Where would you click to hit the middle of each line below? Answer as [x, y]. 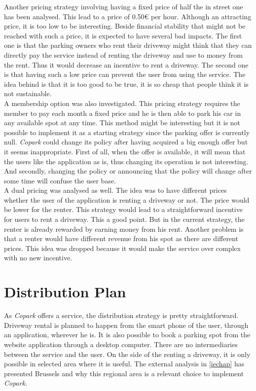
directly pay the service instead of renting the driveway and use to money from [123, 54]
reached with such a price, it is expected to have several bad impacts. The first [123, 35]
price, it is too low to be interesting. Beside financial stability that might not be [125, 26]
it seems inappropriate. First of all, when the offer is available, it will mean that [125, 151]
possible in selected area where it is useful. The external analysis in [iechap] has [124, 364]
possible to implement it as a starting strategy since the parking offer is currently [127, 132]
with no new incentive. [38, 258]
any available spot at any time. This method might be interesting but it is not [122, 123]
